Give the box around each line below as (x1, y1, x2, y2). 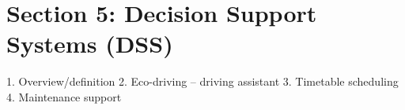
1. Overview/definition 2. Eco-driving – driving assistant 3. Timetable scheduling (6, 73, 399, 90)
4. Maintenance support (6, 88, 122, 104)
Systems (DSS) (6, 27, 173, 60)
